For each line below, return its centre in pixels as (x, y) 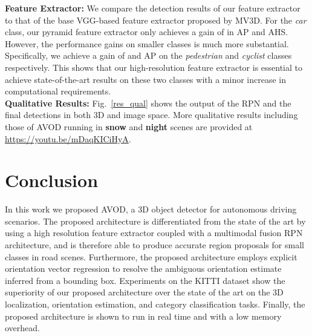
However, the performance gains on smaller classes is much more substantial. (147, 43)
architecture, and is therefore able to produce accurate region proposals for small (154, 245)
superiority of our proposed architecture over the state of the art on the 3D (144, 292)
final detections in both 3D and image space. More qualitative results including (151, 115)
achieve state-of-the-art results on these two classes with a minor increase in (146, 79)
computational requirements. (58, 91)
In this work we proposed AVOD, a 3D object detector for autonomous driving (151, 209)
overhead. (22, 328)
